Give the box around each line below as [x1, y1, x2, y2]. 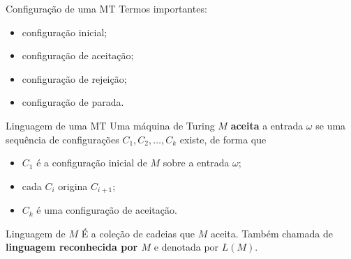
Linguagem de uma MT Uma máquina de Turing [6, 118, 215, 132]
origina [58, 178, 88, 193]
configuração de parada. [22, 95, 124, 109]
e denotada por [154, 240, 219, 254]
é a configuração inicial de [36, 155, 147, 170]
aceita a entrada [230, 118, 304, 132]
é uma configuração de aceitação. [36, 203, 177, 217]
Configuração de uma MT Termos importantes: [6, 1, 207, 15]
